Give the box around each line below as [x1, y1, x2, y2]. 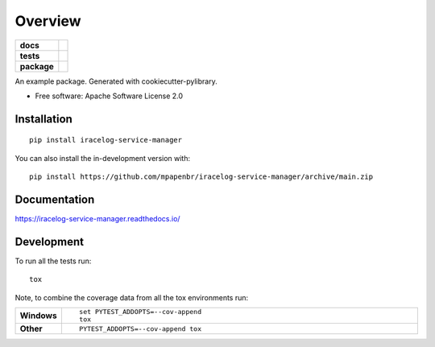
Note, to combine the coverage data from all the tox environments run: [14, 292, 249, 302]
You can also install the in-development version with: [14, 153, 191, 163]
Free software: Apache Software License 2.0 [35, 91, 184, 101]
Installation [14, 112, 72, 126]
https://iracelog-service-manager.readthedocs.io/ [14, 214, 180, 224]
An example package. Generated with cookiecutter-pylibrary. [14, 76, 217, 86]
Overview [14, 12, 81, 30]
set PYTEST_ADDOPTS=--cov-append [79, 308, 201, 316]
